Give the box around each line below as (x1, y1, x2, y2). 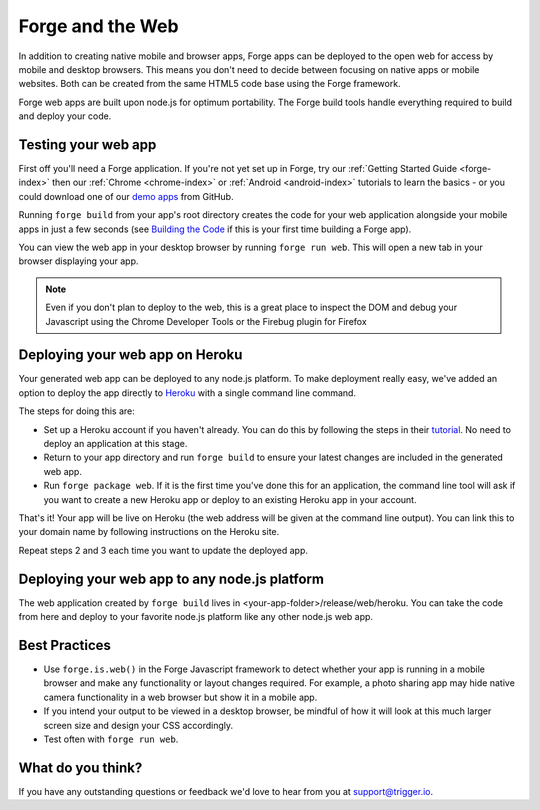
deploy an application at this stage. (43, 438, 188, 449)
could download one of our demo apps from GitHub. (18, 190, 234, 202)
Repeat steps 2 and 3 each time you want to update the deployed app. (18, 544, 309, 556)
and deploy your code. (18, 110, 112, 122)
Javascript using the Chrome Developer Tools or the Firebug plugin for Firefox (45, 315, 367, 327)
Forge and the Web (18, 15, 179, 37)
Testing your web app (18, 136, 157, 153)
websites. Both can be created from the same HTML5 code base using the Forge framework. (18, 78, 401, 90)
